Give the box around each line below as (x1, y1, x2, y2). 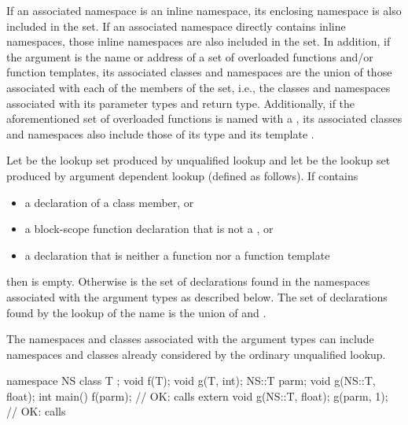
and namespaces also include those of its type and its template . (6, 125, 314, 142)
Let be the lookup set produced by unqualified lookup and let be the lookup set (6, 152, 391, 168)
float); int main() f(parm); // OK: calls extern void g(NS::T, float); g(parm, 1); (6, 387, 388, 404)
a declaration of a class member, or (24, 194, 194, 210)
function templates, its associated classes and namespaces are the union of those (6, 64, 392, 80)
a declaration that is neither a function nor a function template (24, 246, 330, 263)
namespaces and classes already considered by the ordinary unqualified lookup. (6, 346, 386, 362)
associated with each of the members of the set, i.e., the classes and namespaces (6, 79, 391, 95)
